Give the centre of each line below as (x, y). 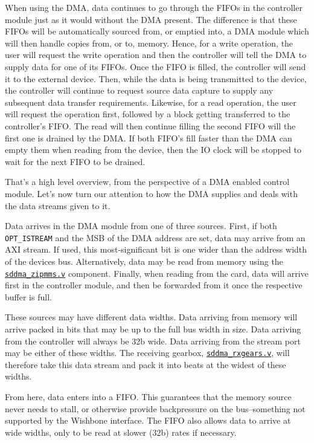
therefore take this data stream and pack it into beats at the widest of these (146, 364)
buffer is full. (28, 296)
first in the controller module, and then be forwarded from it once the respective (154, 285)
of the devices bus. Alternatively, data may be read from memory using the (144, 261)
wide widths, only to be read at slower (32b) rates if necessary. (121, 432)
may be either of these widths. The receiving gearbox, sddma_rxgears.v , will (147, 353)
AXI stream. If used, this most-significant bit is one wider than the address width (156, 249)
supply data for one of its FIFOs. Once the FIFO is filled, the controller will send (155, 66)
